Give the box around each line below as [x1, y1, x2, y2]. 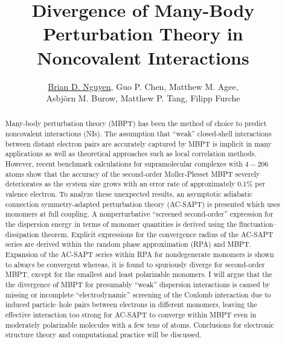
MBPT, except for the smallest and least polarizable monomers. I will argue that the [5, 269, 272, 279]
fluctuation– [239, 219, 277, 229]
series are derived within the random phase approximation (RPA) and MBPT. [5, 239, 252, 249]
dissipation [5, 229, 39, 239]
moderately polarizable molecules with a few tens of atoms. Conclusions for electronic [5, 319, 274, 330]
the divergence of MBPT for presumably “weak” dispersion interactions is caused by [5, 279, 271, 289]
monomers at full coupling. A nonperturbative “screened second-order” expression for [5, 209, 274, 219]
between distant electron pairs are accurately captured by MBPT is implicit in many [5, 138, 272, 148]
